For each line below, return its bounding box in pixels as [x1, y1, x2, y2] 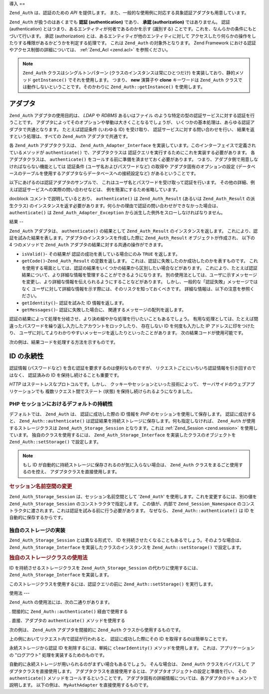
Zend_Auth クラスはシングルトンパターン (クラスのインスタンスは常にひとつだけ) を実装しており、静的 [22, 70, 235, 76]
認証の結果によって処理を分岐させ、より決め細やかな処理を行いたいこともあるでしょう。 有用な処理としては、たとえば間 [9, 316, 259, 322]
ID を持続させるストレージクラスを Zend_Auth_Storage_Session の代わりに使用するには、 [9, 564, 201, 570]
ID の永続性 [9, 352, 44, 361]
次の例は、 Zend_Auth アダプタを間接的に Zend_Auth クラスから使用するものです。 [9, 627, 183, 633]
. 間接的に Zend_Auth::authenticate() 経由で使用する [9, 608, 128, 614]
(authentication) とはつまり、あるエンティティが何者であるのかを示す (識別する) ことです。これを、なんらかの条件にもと [9, 26, 257, 32]
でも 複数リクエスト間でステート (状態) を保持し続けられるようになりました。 [35, 388, 195, 394]
